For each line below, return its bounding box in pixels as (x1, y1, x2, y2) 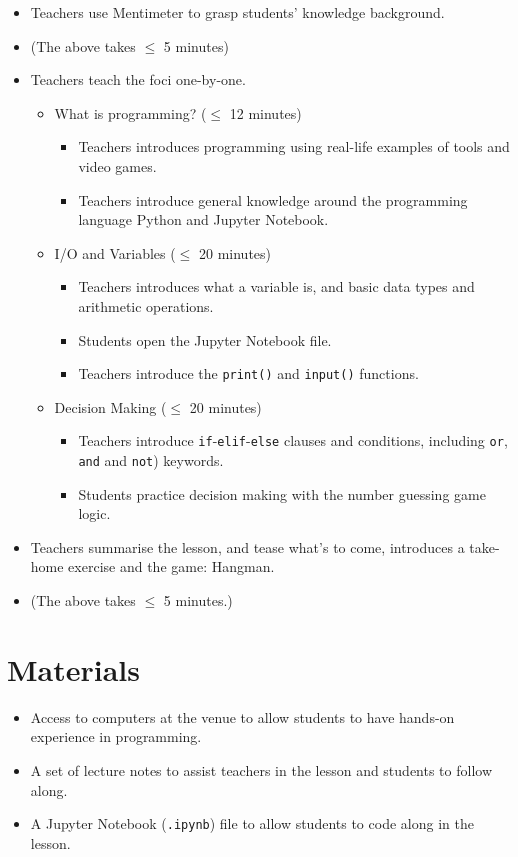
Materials (7, 648, 141, 689)
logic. (78, 503, 111, 524)
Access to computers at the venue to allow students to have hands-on (30, 706, 455, 727)
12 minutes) (229, 102, 302, 123)
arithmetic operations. (78, 295, 214, 316)
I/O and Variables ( (54, 242, 176, 263)
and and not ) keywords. (78, 450, 224, 471)
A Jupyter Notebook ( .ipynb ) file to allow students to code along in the (30, 813, 474, 834)
